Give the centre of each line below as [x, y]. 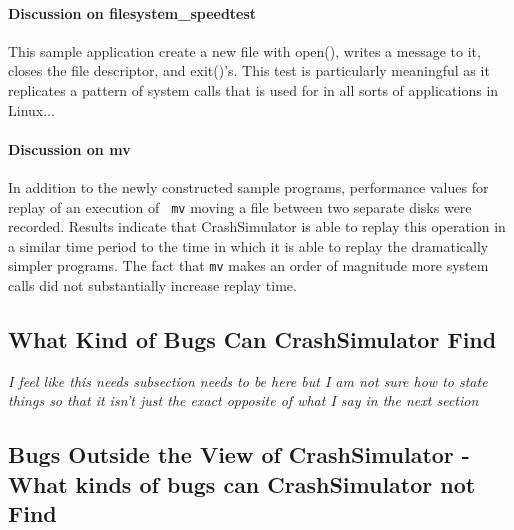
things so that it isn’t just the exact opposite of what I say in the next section [243, 400]
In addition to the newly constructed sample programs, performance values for [248, 186]
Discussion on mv [69, 148]
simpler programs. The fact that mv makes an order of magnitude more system [248, 265]
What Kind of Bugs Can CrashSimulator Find [252, 339]
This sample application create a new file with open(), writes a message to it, [244, 50]
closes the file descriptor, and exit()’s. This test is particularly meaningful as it [249, 70]
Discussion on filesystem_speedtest [132, 12]
